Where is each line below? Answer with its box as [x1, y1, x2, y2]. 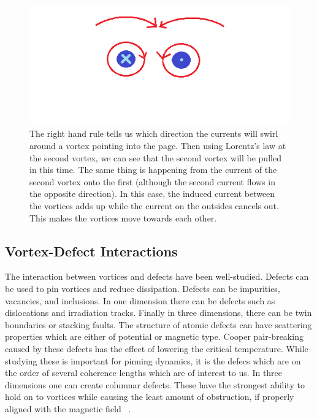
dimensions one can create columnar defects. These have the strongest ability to [5, 378, 305, 391]
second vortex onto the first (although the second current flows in [29, 175, 276, 188]
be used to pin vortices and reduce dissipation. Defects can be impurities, [5, 282, 280, 294]
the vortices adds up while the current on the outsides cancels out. [29, 199, 279, 212]
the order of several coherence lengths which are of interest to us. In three [5, 366, 283, 379]
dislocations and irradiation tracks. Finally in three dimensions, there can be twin [5, 306, 312, 319]
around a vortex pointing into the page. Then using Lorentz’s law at [29, 139, 286, 152]
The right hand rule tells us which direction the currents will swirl [29, 127, 278, 140]
